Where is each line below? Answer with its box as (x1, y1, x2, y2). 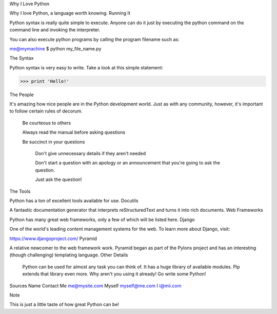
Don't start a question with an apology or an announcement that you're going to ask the (35, 160, 220, 166)
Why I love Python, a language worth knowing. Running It (9, 10, 131, 16)
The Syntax (9, 55, 34, 61)
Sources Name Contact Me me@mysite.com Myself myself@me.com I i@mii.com (9, 283, 182, 289)
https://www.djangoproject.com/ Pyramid (9, 235, 97, 242)
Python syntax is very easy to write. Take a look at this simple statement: (9, 64, 164, 70)
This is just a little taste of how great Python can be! (9, 301, 120, 308)
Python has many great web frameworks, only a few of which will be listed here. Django (9, 216, 195, 223)
